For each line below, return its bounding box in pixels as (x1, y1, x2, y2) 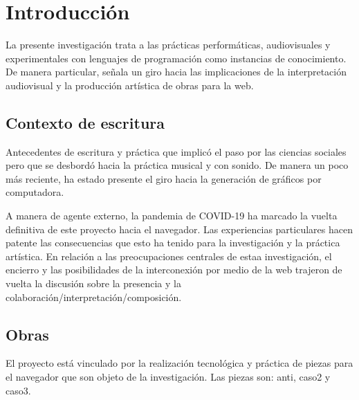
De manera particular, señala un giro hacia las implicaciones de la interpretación (6, 64, 347, 79)
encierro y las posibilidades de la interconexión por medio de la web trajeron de (6, 262, 342, 277)
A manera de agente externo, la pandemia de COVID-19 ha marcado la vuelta (6, 208, 338, 223)
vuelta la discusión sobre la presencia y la (6, 276, 181, 291)
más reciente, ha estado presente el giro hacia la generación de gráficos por (6, 171, 322, 185)
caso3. (6, 383, 31, 397)
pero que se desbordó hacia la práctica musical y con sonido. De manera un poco (6, 158, 349, 172)
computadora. (6, 185, 64, 199)
